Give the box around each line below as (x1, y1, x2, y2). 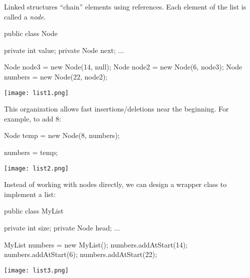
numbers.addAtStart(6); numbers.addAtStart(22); (4, 249, 157, 259)
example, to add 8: (4, 113, 61, 123)
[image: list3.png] (4, 266, 69, 274)
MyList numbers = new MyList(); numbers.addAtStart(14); (4, 239, 188, 249)
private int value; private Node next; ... (4, 44, 124, 55)
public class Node (4, 28, 58, 38)
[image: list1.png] (4, 89, 69, 96)
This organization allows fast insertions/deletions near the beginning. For (4, 103, 229, 114)
